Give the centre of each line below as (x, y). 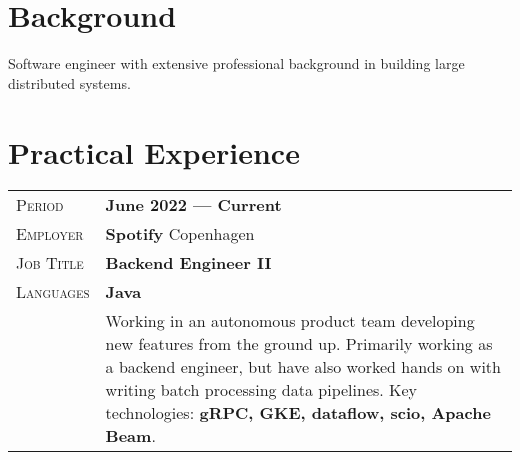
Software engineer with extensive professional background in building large (236, 63)
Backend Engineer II (188, 263)
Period (40, 205)
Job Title (50, 263)
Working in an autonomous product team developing (290, 321)
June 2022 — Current (193, 205)
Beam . (130, 436)
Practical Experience (154, 151)
